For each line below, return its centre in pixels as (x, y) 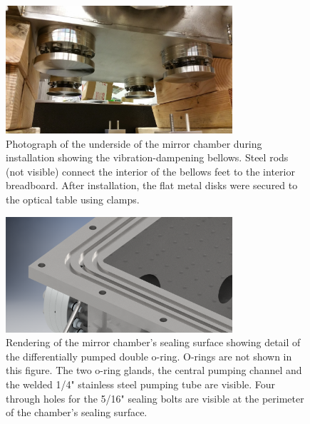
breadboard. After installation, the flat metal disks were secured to (152, 185)
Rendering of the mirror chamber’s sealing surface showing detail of (153, 342)
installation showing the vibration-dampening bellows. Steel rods (147, 157)
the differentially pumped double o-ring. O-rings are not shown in (149, 356)
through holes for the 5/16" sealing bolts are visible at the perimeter (155, 398)
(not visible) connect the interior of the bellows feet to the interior (150, 171)
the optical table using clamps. (73, 200)
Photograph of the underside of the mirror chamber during (134, 143)
